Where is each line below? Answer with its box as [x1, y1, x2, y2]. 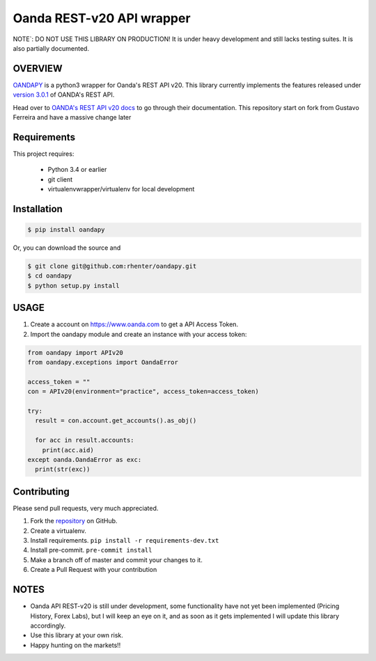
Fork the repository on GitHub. [30, 517, 118, 525]
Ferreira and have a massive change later [13, 113, 132, 122]
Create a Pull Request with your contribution [30, 566, 157, 574]
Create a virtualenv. [30, 526, 87, 535]
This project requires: [13, 150, 75, 158]
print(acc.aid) [42, 446, 94, 454]
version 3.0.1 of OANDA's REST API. [13, 90, 115, 99]
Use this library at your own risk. [30, 631, 123, 639]
